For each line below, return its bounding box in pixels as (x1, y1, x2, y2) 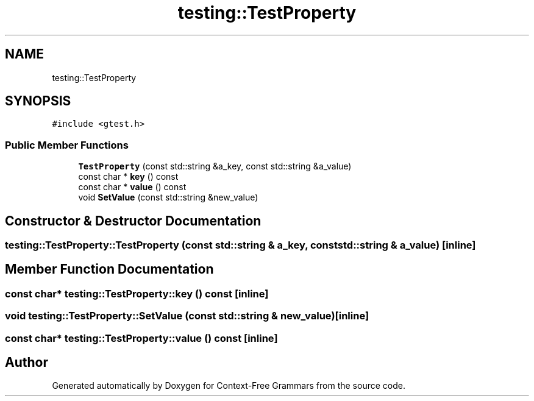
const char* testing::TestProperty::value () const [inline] (5, 332, 278, 344)
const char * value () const (78, 182, 187, 193)
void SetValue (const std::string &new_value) (78, 192, 258, 203)
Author (5, 355, 48, 371)
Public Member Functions (5, 138, 129, 151)
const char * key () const (78, 171, 179, 182)
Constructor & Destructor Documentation (5, 213, 262, 229)
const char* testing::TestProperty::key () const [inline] (5, 287, 269, 300)
